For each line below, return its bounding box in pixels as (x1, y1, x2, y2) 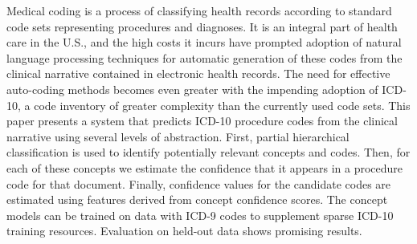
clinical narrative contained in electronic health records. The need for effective (6, 65, 390, 82)
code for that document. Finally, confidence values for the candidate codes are (6, 175, 391, 192)
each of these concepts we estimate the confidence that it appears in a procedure (6, 159, 403, 176)
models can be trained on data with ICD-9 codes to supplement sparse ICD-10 (6, 206, 394, 223)
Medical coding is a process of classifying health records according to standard (6, 2, 392, 18)
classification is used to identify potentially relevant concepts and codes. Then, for (6, 144, 411, 161)
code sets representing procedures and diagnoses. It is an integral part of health (6, 18, 398, 35)
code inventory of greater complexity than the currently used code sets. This (34, 96, 411, 113)
